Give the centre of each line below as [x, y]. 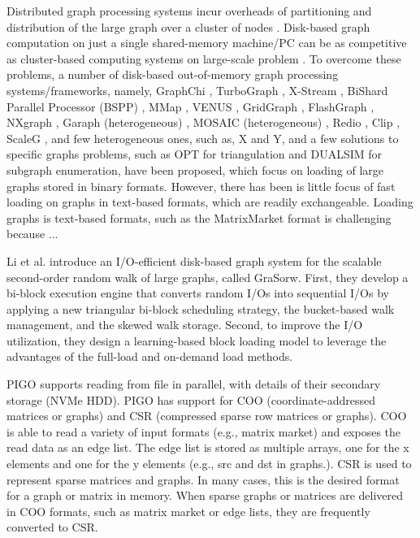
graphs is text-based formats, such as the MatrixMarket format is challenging [199, 217]
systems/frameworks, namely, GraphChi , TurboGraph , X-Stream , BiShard [197, 90]
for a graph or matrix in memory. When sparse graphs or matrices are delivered [205, 495]
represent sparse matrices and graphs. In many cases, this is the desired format [203, 479]
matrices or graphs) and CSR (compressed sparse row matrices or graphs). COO [207, 416]
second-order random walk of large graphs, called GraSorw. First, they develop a [208, 277]
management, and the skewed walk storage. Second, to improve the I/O [185, 325]
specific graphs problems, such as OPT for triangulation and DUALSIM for [195, 154]
